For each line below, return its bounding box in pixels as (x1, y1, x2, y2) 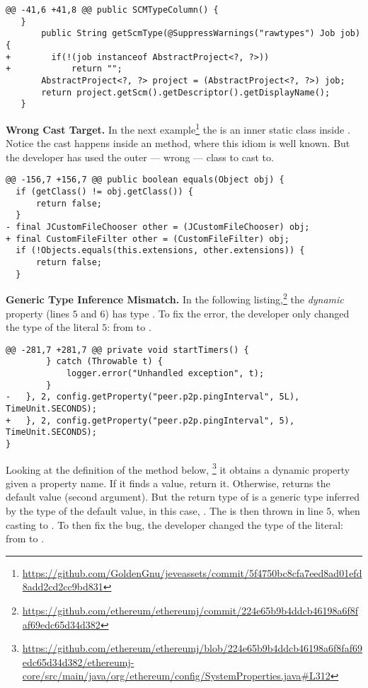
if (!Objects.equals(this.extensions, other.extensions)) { (16, 245, 305, 256)
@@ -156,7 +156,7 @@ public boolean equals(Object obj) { (6, 175, 284, 185)
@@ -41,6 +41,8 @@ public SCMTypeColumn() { (6, 5, 219, 15)
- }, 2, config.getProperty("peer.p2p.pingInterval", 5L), (6, 392, 300, 402)
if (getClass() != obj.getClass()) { (16, 187, 193, 197)
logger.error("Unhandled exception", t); (66, 368, 265, 378)
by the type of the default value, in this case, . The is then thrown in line (6, 503, 323, 518)
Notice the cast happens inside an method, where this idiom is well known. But (6, 136, 350, 151)
